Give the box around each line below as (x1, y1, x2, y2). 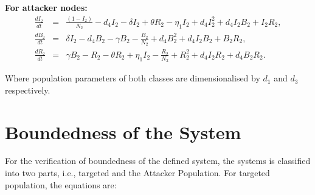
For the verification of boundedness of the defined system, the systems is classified (5, 154, 311, 167)
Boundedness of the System (5, 119, 241, 144)
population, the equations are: (5, 178, 117, 191)
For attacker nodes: (5, 1, 88, 13)
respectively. (5, 83, 50, 96)
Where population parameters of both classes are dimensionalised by (5, 72, 260, 84)
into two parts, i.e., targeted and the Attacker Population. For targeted (5, 166, 270, 179)
